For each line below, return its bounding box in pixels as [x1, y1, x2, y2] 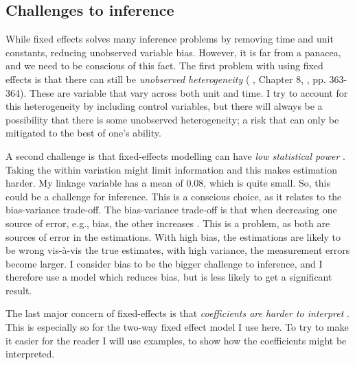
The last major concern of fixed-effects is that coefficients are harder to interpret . [5, 306, 350, 320]
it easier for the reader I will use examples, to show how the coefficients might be [5, 333, 347, 347]
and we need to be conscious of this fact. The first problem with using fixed [5, 58, 323, 73]
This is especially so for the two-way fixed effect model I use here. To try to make [5, 320, 349, 334]
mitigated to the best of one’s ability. [5, 126, 161, 140]
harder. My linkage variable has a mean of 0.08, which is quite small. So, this [5, 176, 330, 190]
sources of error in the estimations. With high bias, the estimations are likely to [5, 229, 341, 244]
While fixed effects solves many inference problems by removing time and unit [5, 32, 334, 46]
